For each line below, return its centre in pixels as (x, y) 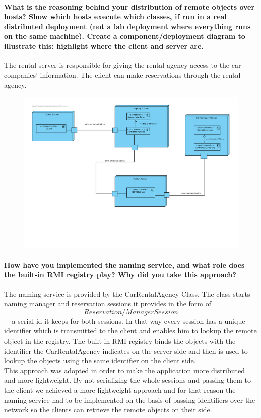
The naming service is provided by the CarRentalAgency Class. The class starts (127, 294)
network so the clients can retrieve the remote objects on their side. (108, 410)
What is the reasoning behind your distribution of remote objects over (129, 6)
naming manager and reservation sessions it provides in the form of (108, 304)
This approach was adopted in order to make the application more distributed (125, 370)
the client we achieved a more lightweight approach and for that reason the (120, 390)
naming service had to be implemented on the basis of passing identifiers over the (130, 400)
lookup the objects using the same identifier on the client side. (100, 360)
